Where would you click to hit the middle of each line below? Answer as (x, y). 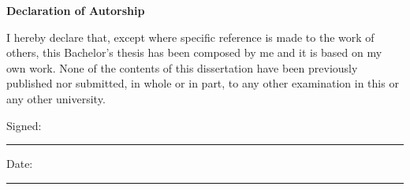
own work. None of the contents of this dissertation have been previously (182, 67)
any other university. (56, 98)
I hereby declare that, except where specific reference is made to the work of (190, 37)
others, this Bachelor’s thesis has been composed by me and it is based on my (194, 52)
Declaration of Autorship (76, 10)
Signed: (24, 125)
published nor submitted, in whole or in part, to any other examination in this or (203, 83)
